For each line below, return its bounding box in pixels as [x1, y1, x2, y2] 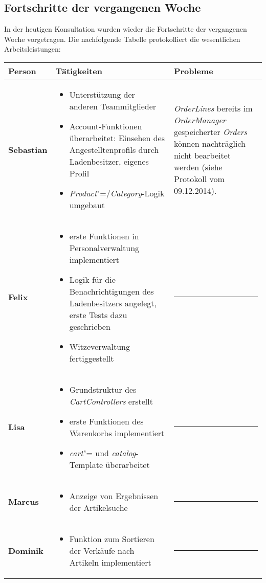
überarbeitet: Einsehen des [69, 131, 165, 144]
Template [69, 458, 103, 470]
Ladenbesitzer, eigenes [69, 155, 149, 167]
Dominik [8, 544, 43, 556]
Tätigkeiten [55, 64, 102, 77]
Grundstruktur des [69, 383, 137, 395]
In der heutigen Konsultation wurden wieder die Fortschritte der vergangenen [4, 24, 247, 34]
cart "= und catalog [69, 446, 136, 459]
